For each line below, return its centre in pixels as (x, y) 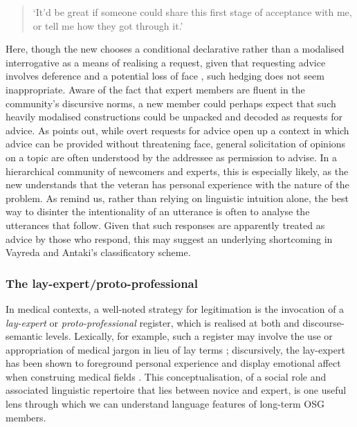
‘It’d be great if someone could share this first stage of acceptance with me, (192, 12)
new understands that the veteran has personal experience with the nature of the (177, 184)
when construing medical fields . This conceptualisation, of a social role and (166, 376)
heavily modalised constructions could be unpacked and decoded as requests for (174, 117)
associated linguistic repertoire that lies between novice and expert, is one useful (176, 390)
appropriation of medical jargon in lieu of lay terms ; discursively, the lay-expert (175, 349)
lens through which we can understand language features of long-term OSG (165, 404)
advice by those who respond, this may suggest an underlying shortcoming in (169, 238)
